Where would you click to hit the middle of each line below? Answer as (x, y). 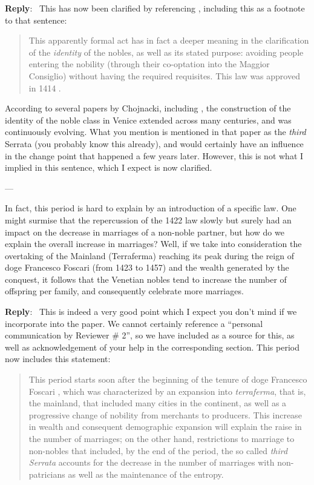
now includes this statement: (58, 359)
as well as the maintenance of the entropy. (146, 474)
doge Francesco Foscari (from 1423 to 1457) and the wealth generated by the (147, 267)
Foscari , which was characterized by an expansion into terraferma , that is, (167, 391)
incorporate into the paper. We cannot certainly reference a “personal (134, 323)
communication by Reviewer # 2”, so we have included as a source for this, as (150, 335)
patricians (47, 474)
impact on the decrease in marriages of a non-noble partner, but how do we (145, 232)
